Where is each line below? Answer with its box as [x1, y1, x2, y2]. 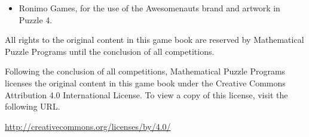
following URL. [5, 100, 60, 113]
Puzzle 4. [19, 13, 53, 26]
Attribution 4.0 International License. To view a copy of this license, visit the [5, 88, 288, 101]
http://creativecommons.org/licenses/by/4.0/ [5, 120, 171, 132]
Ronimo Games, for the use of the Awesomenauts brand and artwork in [19, 2, 280, 14]
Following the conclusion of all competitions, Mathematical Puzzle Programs [5, 65, 286, 77]
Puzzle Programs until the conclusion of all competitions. [5, 45, 215, 57]
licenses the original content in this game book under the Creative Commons [5, 76, 286, 89]
